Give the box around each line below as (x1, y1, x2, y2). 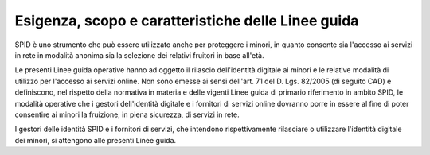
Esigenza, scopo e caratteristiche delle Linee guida (14, 12, 359, 29)
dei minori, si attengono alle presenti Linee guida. (14, 135, 177, 145)
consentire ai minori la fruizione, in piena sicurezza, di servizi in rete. (14, 110, 240, 119)
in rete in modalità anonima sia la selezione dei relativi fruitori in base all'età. (14, 50, 264, 60)
